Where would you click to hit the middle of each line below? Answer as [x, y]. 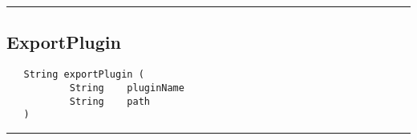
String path [109, 101]
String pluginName [127, 88]
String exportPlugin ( [84, 75]
